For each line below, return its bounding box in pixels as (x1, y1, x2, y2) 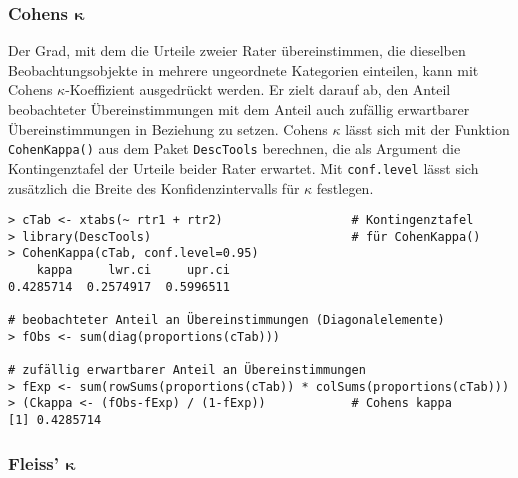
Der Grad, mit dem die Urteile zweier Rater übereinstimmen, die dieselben (8, 40, 466, 61)
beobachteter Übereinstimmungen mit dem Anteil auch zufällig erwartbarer (8, 99, 470, 119)
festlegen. (316, 177, 374, 198)
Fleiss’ (8, 450, 59, 475)
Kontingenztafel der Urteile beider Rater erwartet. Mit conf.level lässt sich (8, 157, 479, 178)
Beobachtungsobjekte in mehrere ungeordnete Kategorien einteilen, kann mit (8, 59, 479, 80)
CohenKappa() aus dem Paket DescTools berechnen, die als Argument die (8, 138, 461, 159)
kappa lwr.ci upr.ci (36, 263, 230, 278)
